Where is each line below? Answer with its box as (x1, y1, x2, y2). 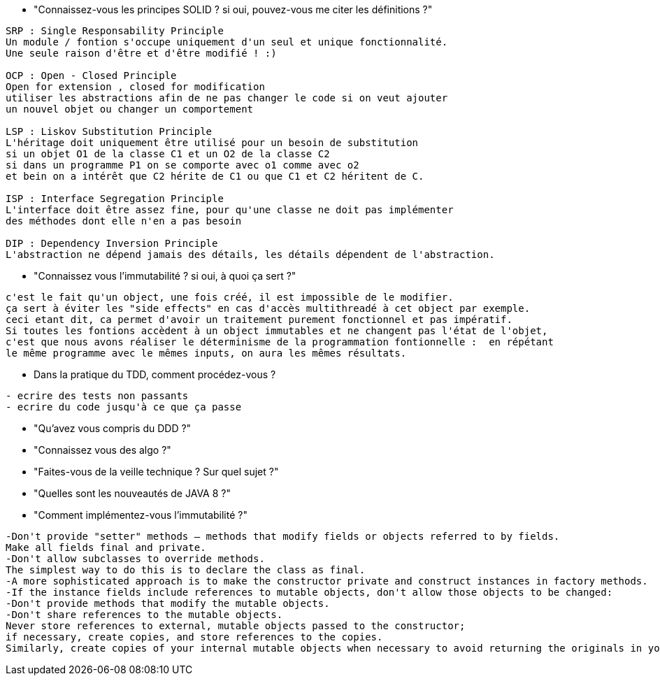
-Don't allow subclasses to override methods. (6, 553, 265, 564)
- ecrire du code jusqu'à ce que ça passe (6, 401, 242, 413)
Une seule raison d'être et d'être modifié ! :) (6, 48, 277, 59)
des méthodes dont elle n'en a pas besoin (6, 215, 242, 227)
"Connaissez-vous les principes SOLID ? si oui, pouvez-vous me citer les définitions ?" (34, 3, 433, 15)
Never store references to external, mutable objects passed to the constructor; (6, 620, 466, 631)
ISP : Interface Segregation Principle (6, 193, 224, 204)
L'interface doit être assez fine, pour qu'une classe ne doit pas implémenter (6, 204, 454, 215)
